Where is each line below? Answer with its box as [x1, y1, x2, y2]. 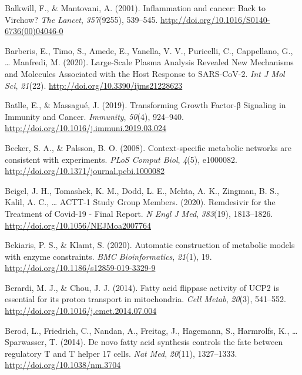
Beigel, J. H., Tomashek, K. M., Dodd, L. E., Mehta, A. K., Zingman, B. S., [5, 184, 279, 196]
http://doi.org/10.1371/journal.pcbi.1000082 [5, 165, 165, 177]
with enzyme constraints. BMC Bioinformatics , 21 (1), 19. [5, 250, 212, 262]
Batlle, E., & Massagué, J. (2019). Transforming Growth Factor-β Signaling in [5, 99, 286, 111]
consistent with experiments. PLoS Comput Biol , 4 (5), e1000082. [5, 153, 237, 165]
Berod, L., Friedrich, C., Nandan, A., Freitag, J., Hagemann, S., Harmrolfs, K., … [5, 324, 298, 336]
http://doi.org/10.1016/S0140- [160, 13, 270, 25]
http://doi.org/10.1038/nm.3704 [5, 359, 121, 371]
